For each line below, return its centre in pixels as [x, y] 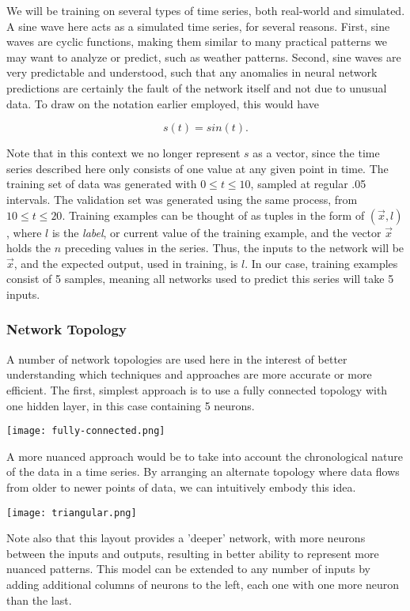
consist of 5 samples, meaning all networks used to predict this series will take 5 [200, 279]
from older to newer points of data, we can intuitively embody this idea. [181, 487]
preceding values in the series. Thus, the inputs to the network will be [234, 248]
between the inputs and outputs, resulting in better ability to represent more [193, 553]
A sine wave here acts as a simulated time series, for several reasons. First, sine [198, 26]
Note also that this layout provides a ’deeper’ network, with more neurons [186, 538]
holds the [29, 248]
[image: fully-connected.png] [86, 431]
